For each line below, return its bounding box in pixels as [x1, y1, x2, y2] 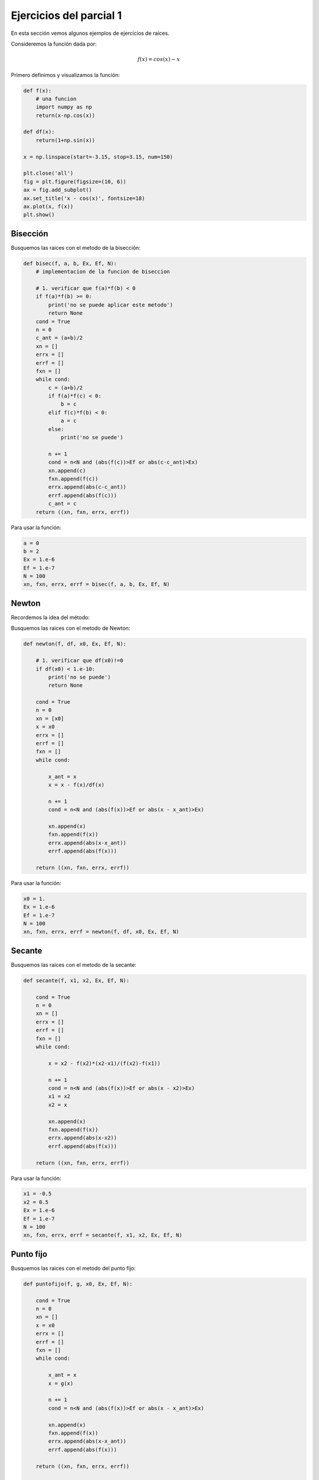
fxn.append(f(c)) [48, 475, 99, 482]
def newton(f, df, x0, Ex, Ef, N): [23, 641, 126, 648]
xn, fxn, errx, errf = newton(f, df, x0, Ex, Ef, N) [23, 928, 180, 935]
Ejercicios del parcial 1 [11, 9, 122, 22]
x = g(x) [48, 1380, 74, 1386]
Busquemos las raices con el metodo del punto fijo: [11, 1265, 136, 1272]
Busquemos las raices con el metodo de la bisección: [11, 244, 141, 251]
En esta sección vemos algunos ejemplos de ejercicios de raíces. [11, 30, 170, 37]
